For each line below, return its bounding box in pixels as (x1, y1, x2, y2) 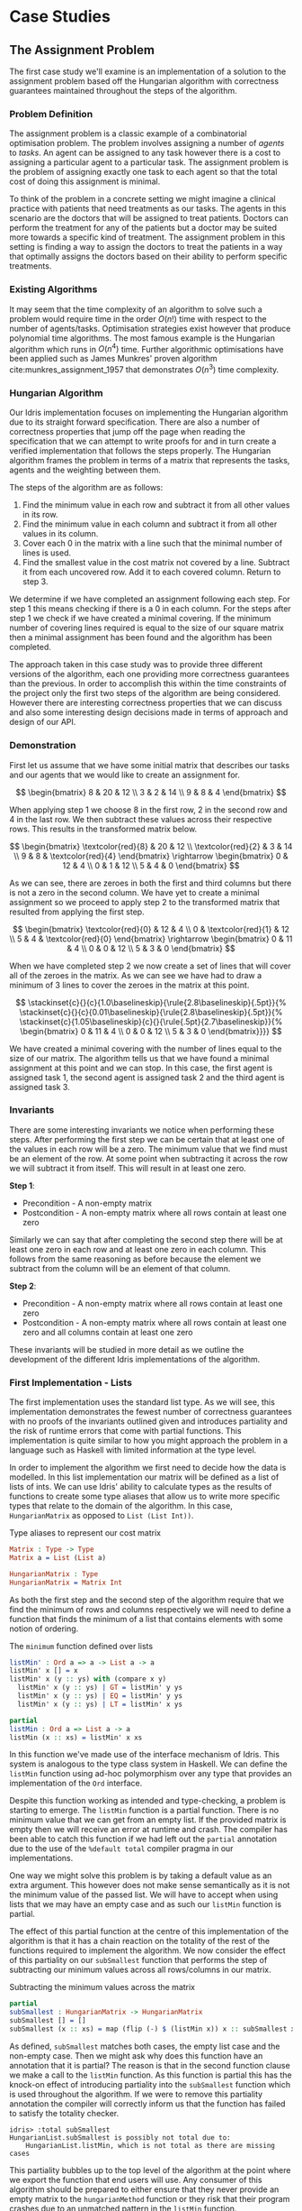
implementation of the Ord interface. (9, 1778, 143, 1789)
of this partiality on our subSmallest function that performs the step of (9, 1955, 268, 1966)
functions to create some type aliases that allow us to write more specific (9, 1491, 280, 1502)
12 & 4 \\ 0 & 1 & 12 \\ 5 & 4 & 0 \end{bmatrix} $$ (62, 859, 240, 871)
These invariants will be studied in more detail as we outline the (9, 1344, 244, 1354)
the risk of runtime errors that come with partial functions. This (9, 1426, 242, 1436)
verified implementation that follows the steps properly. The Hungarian (9, 445, 271, 456)
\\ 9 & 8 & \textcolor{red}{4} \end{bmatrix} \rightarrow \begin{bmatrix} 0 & (13, 850, 289, 861)
